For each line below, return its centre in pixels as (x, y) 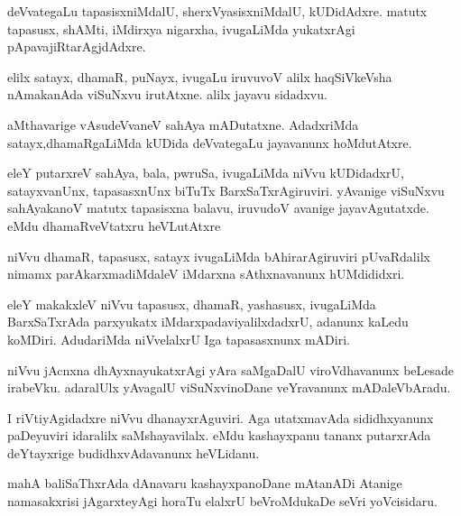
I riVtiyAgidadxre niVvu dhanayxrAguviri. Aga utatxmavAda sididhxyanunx (221, 417)
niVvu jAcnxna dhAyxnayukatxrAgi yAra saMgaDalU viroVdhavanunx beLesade (231, 369)
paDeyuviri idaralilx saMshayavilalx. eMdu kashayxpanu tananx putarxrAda (219, 435)
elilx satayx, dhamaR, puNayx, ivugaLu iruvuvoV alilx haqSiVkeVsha (200, 76)
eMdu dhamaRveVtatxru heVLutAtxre (114, 225)
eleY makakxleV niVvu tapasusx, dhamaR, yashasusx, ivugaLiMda (192, 304)
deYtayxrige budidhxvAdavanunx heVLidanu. (134, 452)
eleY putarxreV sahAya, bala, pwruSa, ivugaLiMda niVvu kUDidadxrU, (206, 173)
